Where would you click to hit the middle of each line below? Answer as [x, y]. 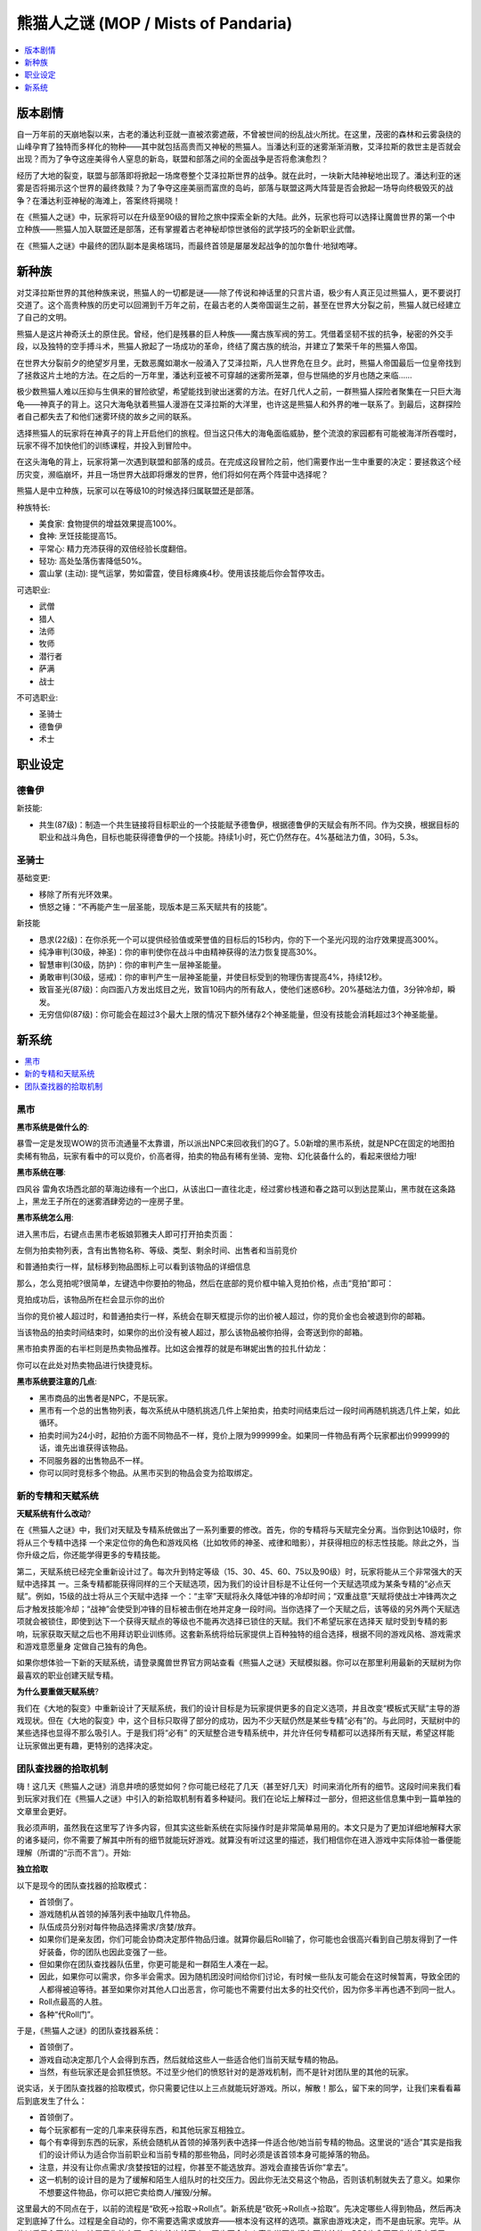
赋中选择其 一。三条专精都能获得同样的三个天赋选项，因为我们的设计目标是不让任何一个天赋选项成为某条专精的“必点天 [234, 1584]
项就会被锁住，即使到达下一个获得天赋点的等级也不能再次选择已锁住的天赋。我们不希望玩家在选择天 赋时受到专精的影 [232, 1621]
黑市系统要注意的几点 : [57, 1381]
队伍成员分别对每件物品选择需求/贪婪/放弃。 [120, 1927]
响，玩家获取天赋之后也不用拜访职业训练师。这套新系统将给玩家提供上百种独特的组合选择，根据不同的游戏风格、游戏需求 [239, 1634]
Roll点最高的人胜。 [73, 2002]
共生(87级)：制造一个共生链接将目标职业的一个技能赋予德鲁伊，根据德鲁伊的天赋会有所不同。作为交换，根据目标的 [249, 825]
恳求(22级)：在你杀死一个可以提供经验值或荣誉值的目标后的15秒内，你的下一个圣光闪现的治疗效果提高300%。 [241, 939]
